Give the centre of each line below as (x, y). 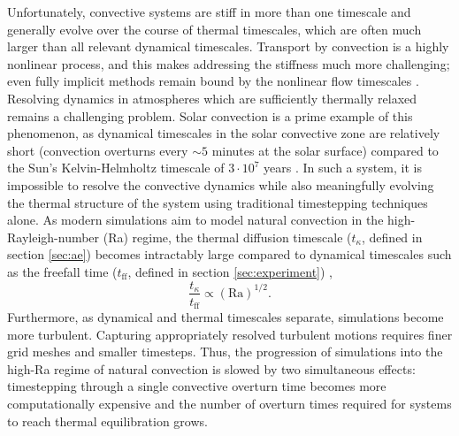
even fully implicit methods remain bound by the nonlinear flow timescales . (213, 81)
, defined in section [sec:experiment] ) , (230, 271)
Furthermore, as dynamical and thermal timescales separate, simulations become (226, 317)
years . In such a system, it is (343, 168)
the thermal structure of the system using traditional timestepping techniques (218, 202)
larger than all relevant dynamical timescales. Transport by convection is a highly (228, 46)
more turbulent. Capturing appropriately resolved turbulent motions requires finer (230, 334)
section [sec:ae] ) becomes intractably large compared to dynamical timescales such (229, 254)
